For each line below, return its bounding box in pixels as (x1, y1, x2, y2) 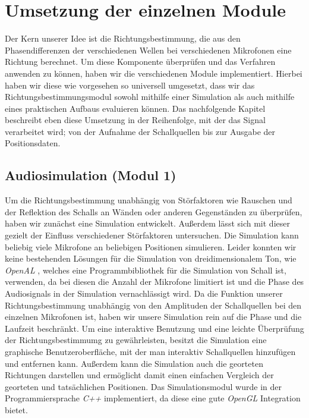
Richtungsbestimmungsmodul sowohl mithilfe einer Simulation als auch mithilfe (5, 90, 295, 103)
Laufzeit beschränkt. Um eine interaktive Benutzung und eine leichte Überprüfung (5, 322, 304, 334)
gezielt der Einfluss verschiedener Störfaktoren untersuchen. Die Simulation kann (5, 229, 299, 241)
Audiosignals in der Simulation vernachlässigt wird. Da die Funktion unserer (5, 287, 283, 300)
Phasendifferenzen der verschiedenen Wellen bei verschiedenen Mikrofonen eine (5, 43, 292, 56)
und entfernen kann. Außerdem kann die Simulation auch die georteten (5, 357, 263, 369)
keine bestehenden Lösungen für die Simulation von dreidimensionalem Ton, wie (5, 252, 297, 265)
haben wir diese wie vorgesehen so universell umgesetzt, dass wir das (5, 78, 255, 91)
